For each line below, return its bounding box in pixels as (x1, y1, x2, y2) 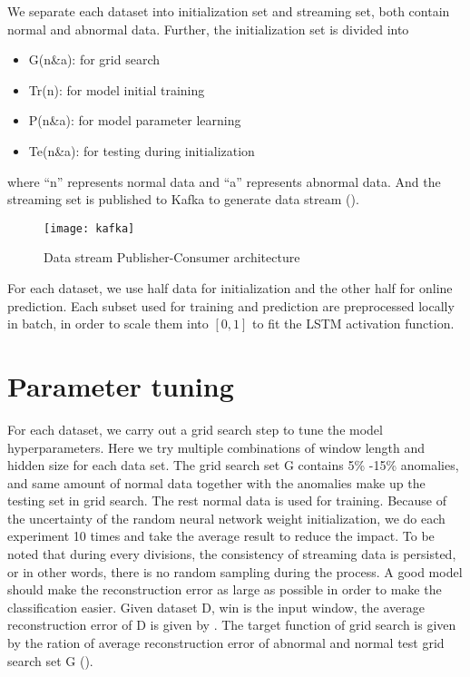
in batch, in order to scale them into (7, 314, 209, 333)
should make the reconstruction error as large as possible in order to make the (7, 580, 442, 599)
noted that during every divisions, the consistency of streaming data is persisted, (7, 545, 456, 564)
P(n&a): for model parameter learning (28, 111, 241, 130)
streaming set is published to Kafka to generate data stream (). (7, 190, 359, 209)
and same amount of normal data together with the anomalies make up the (7, 473, 426, 492)
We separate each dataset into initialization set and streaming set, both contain (7, 2, 450, 20)
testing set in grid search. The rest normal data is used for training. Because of (7, 491, 446, 510)
